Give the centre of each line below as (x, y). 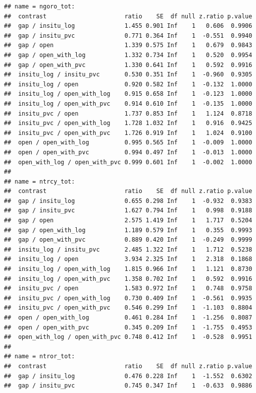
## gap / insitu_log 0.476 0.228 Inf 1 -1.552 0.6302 (128, 376)
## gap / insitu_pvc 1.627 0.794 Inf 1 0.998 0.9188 (128, 211)
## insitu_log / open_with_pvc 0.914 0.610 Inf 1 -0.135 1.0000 (128, 103)
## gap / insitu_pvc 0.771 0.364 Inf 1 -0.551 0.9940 (128, 35)
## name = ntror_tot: (40, 357)
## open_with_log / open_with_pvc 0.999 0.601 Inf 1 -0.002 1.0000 (128, 162)
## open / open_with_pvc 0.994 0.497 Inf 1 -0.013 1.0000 (128, 152)
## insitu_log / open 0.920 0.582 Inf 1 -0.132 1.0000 (128, 84)
